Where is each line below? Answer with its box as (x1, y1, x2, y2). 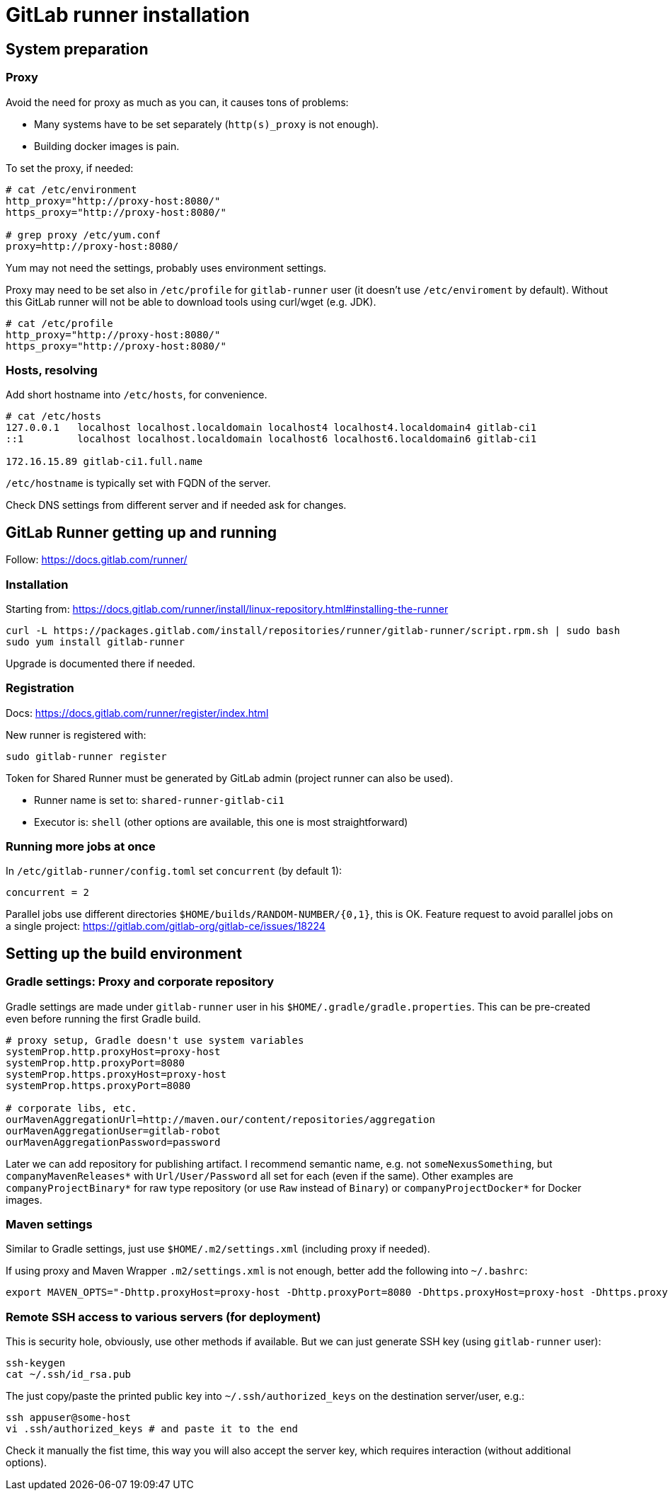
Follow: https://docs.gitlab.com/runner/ (6, 553, 188, 566)
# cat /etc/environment (6, 183, 137, 195)
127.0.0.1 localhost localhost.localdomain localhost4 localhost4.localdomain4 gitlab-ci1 (6, 422, 537, 434)
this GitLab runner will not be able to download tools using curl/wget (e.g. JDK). (6, 295, 376, 308)
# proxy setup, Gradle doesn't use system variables (6, 1034, 304, 1046)
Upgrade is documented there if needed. (6, 657, 195, 669)
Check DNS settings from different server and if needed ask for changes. (6, 499, 347, 512)
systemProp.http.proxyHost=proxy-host (6, 1045, 221, 1057)
